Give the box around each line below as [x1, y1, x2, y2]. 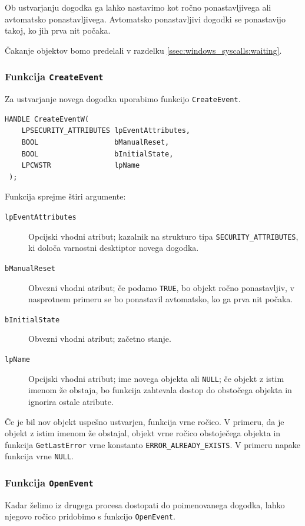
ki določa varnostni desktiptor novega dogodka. [28, 241, 199, 254]
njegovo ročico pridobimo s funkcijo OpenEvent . [5, 510, 175, 522]
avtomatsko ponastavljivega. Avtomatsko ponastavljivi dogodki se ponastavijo [5, 12, 286, 25]
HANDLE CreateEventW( [5, 115, 89, 123]
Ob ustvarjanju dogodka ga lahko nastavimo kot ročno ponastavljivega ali [5, 1, 271, 13]
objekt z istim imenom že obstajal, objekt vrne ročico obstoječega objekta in [5, 427, 281, 439]
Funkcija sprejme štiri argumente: [5, 190, 126, 202]
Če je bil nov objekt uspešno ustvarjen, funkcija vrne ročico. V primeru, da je [5, 415, 284, 427]
